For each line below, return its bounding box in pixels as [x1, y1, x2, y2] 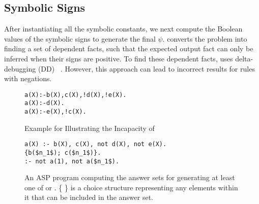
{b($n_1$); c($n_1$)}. [24, 149, 101, 156]
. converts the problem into [162, 33, 247, 44]
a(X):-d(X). [24, 99, 65, 107]
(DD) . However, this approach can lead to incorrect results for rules [38, 63, 255, 74]
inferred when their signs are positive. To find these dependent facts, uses [4, 53, 233, 63]
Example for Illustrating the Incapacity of [24, 122, 155, 133]
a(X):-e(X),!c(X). [24, 108, 87, 116]
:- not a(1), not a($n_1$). [24, 157, 120, 165]
